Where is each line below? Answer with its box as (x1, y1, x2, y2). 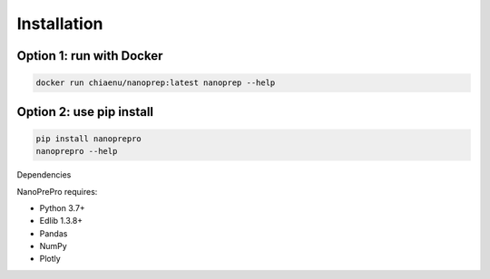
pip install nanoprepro (35, 133, 142, 144)
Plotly (39, 254, 61, 265)
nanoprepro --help (35, 146, 118, 157)
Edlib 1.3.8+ (39, 216, 83, 226)
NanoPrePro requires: (16, 186, 98, 197)
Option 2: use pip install (16, 104, 154, 120)
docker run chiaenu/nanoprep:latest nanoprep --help (35, 78, 276, 88)
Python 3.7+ (39, 202, 85, 213)
